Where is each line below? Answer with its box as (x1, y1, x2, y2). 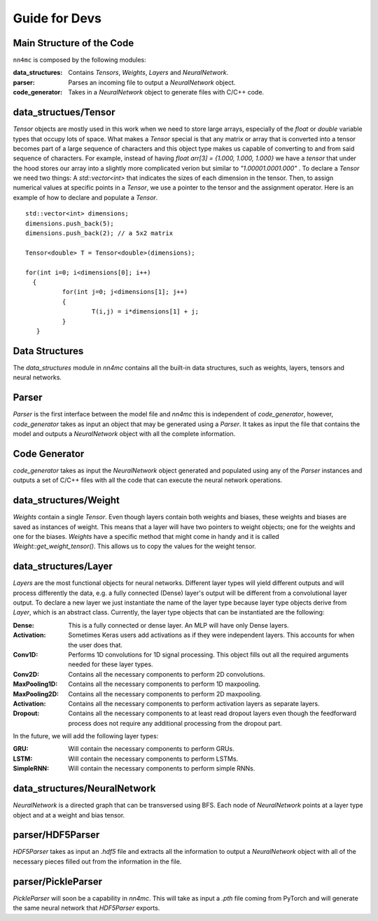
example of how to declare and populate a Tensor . (13, 193, 158, 202)
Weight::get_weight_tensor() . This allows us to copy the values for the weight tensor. (13, 542, 257, 551)
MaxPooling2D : (13, 689, 59, 698)
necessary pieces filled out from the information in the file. (13, 857, 182, 866)
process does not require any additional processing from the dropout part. (68, 719, 283, 727)
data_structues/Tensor (13, 106, 115, 118)
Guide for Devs (13, 10, 101, 26)
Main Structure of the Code (13, 37, 134, 49)
